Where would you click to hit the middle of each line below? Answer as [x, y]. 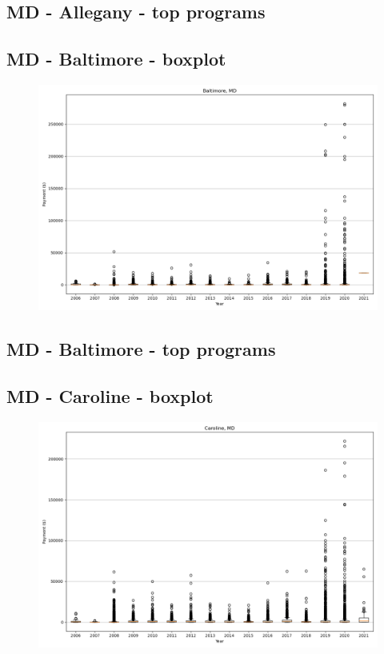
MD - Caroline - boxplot [110, 396]
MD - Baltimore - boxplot [116, 59]
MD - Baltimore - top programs [141, 349]
